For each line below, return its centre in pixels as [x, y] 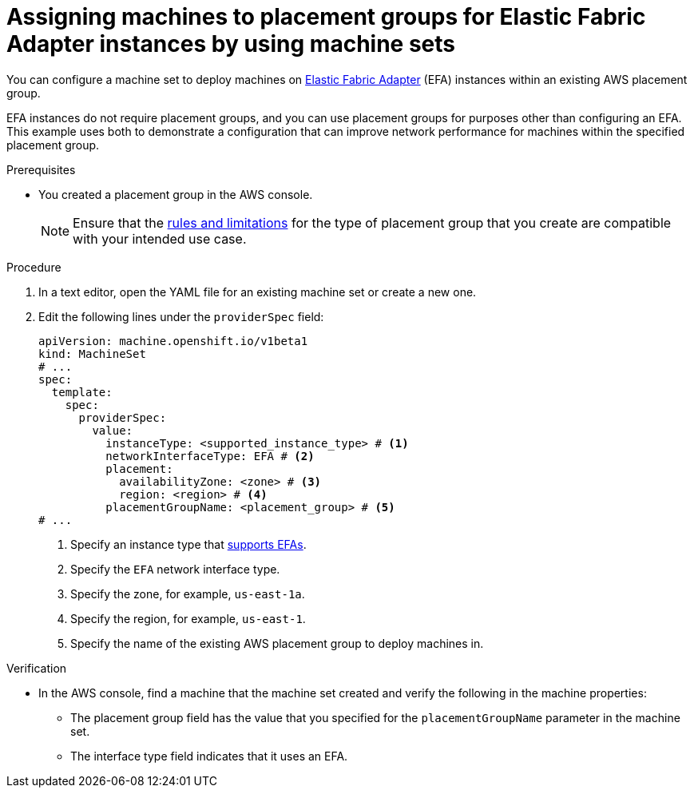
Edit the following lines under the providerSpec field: [181, 316]
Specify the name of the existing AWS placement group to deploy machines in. [277, 643]
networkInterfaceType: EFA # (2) [210, 456]
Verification [37, 668]
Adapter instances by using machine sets [231, 44]
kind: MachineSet [92, 353]
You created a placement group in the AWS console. [176, 194]
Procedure [34, 267]
